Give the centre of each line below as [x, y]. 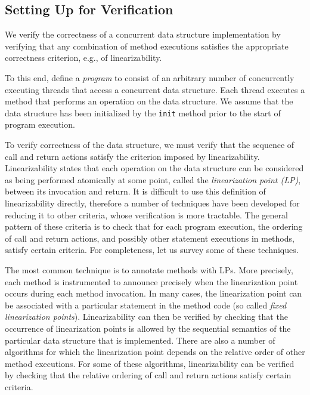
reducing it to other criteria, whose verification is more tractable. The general [146, 215]
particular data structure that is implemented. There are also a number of [140, 340]
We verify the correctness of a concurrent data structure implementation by [143, 34]
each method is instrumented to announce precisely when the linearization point [151, 281]
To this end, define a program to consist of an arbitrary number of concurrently [150, 77]
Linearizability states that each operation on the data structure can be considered [154, 168]
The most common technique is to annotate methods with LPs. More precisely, [149, 269]
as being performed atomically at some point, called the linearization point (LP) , [153, 179]
